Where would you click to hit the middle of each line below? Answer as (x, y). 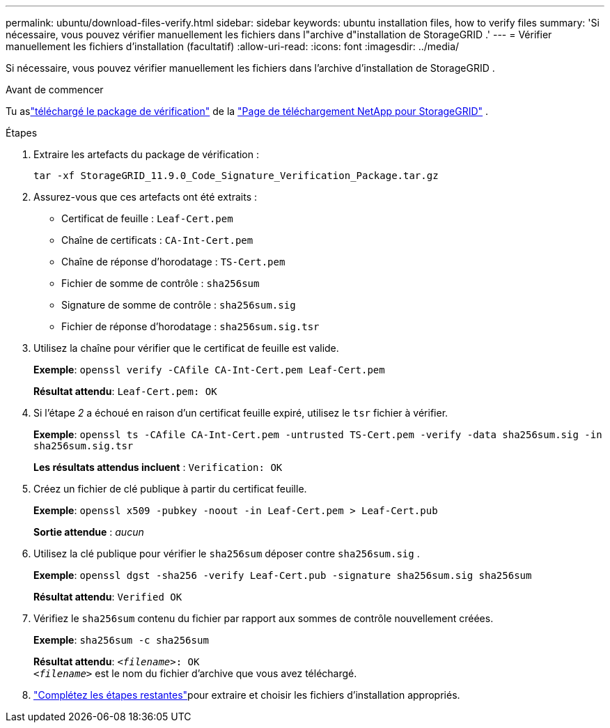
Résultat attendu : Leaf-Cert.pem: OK (125, 391)
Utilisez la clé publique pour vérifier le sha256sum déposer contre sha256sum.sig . (227, 553)
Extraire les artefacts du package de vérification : (146, 154)
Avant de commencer (55, 90)
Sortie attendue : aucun (89, 532)
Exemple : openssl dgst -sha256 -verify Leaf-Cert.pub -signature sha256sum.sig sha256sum (283, 575)
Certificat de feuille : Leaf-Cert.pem (147, 218)
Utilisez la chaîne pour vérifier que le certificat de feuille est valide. (186, 348)
